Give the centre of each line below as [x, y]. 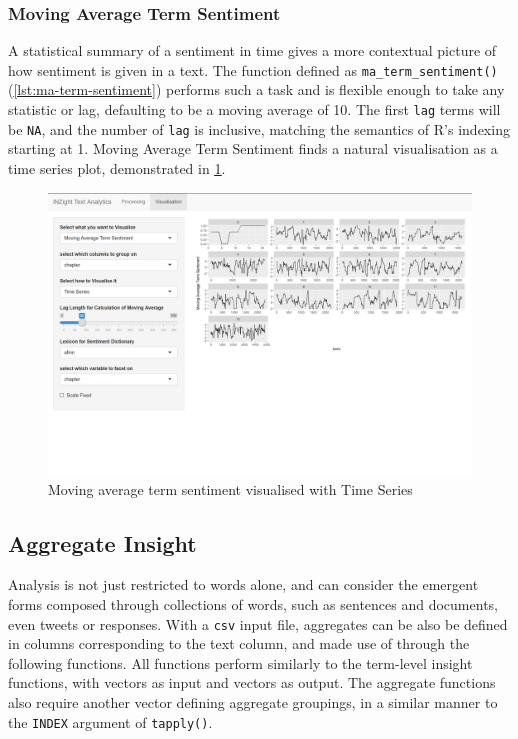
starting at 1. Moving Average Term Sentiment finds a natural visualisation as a [253, 148]
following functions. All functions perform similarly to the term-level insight [240, 662]
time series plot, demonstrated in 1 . [117, 167]
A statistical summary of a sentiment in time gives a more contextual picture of [252, 50]
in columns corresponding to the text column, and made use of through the [239, 643]
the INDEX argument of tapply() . [110, 721]
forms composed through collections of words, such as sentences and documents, [253, 603]
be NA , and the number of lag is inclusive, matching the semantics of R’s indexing [259, 128]
